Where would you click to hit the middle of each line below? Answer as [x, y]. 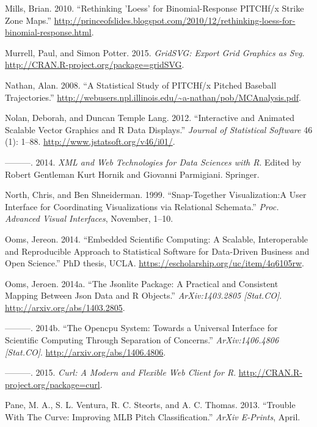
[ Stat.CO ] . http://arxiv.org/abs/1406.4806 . [86, 352]
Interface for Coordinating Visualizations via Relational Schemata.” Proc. [142, 206]
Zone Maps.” [28, 20]
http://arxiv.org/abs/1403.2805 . [65, 307]
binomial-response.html [48, 32]
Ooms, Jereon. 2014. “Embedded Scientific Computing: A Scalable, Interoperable [157, 239]
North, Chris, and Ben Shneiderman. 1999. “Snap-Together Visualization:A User [156, 195]
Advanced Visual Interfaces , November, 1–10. [89, 218]
